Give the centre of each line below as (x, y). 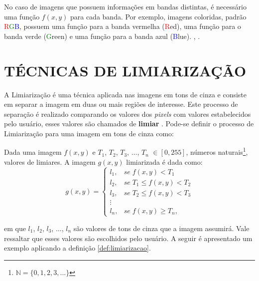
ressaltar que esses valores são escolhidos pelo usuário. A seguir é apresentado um (128, 238)
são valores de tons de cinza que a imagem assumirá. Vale (161, 228)
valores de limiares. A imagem (50, 161)
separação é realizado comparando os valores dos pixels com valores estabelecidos (128, 114)
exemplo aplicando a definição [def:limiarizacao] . (77, 248)
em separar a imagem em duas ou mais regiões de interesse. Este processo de (121, 104)
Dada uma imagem (33, 152)
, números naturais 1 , (217, 151)
